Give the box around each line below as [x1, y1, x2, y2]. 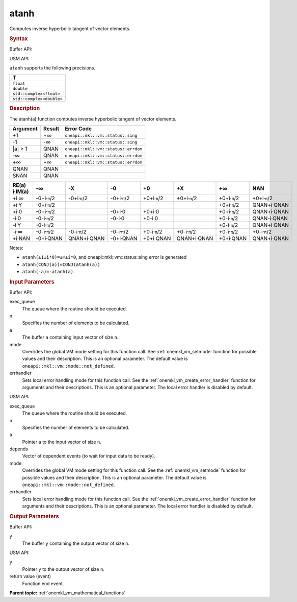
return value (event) [9, 573, 51, 580]
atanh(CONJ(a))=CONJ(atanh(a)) [22, 261, 100, 268]
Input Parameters [9, 278, 55, 285]
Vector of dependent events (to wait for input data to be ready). [22, 453, 155, 459]
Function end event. [22, 580, 64, 587]
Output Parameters [9, 513, 59, 520]
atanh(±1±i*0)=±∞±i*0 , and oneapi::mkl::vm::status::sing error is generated [22, 254, 187, 260]
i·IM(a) [12, 188, 29, 195]
